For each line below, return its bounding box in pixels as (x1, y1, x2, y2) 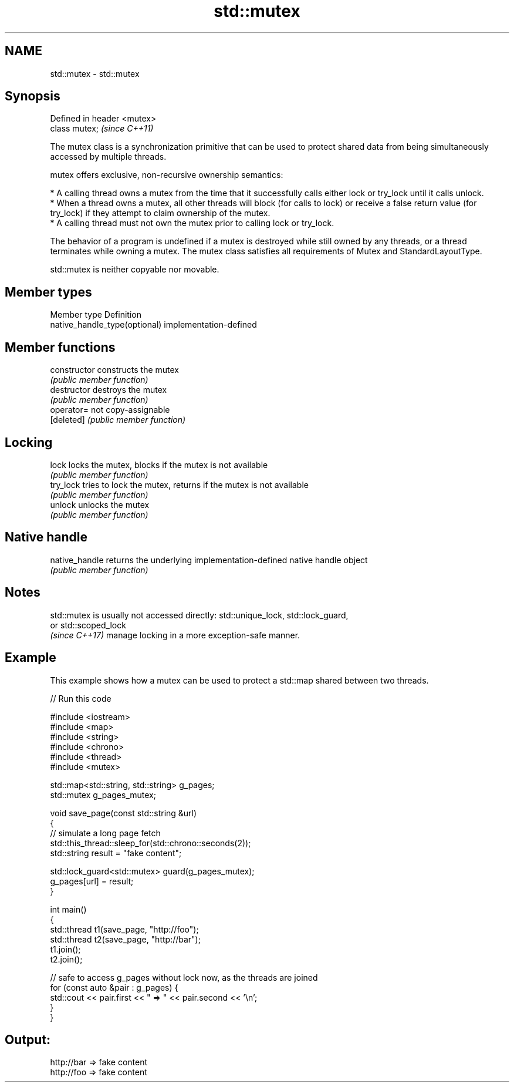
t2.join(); (50, 954, 83, 964)
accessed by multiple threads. (50, 152, 167, 162)
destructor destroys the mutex (50, 385, 167, 395)
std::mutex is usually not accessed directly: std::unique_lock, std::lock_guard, (50, 610, 349, 620)
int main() (50, 904, 87, 914)
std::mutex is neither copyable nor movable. (50, 264, 219, 275)
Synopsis (5, 89, 60, 104)
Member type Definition (50, 309, 141, 320)
